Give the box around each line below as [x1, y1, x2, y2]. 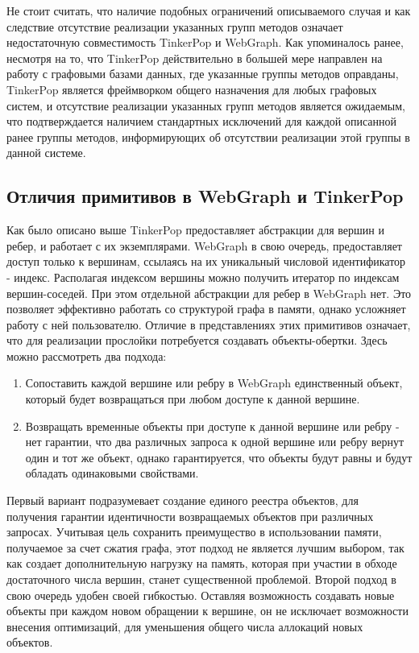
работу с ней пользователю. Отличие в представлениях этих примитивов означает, [6, 316, 411, 333]
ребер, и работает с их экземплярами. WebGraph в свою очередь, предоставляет [6, 237, 402, 254]
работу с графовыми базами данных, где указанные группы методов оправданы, [6, 65, 399, 82]
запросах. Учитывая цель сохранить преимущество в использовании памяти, [6, 523, 382, 540]
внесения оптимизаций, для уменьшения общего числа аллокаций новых [6, 618, 363, 634]
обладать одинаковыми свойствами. [25, 465, 199, 481]
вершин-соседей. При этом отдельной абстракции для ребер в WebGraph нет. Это [6, 284, 412, 301]
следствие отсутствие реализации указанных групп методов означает [6, 18, 343, 35]
